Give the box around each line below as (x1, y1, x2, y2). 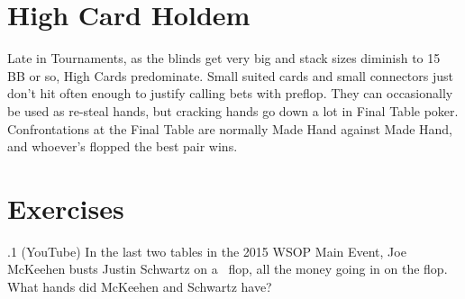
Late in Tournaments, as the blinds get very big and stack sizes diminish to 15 (7, 49, 441, 68)
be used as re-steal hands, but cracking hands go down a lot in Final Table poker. (7, 101, 459, 120)
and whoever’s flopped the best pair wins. (7, 137, 238, 156)
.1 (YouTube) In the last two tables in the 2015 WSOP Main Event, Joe (7, 241, 406, 260)
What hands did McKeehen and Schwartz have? (7, 277, 272, 295)
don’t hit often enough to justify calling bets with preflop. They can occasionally (7, 84, 453, 103)
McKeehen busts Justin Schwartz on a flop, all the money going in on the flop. (7, 259, 448, 278)
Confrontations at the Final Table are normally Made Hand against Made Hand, (7, 119, 453, 138)
